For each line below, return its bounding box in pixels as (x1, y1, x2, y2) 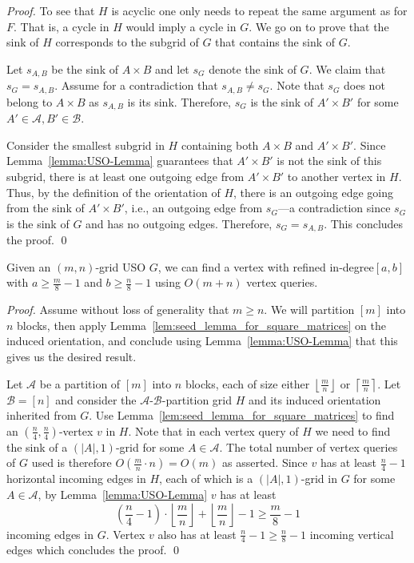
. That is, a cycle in (14, 18, 109, 34)
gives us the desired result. (6, 348, 137, 364)
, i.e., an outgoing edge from (124, 199, 263, 216)
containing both (181, 136, 259, 153)
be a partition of (39, 375, 121, 392)
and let (155, 60, 189, 77)
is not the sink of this (277, 152, 382, 169)
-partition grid (161, 391, 232, 408)
